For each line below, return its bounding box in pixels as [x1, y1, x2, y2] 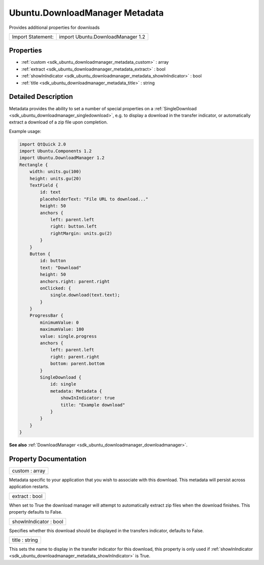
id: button [40, 258, 66, 264]
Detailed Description [9, 93, 73, 101]
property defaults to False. [9, 509, 63, 515]
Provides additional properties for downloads [9, 25, 100, 30]
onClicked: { [40, 285, 71, 291]
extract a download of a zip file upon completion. [9, 119, 108, 125]
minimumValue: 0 [40, 319, 79, 325]
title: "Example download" [60, 402, 126, 408]
